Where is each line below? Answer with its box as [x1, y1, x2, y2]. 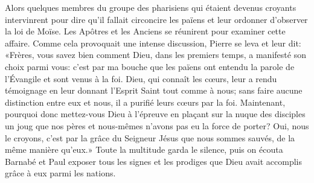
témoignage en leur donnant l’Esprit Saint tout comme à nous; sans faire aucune [5, 84, 303, 97]
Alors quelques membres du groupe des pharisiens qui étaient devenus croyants [5, 1, 296, 13]
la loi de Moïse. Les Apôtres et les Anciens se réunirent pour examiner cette [5, 25, 286, 37]
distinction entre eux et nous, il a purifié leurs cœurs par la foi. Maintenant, [5, 95, 286, 108]
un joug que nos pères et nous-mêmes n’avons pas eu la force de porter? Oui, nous [5, 119, 309, 132]
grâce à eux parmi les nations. [5, 167, 116, 179]
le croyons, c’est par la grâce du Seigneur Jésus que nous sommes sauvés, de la [5, 131, 295, 144]
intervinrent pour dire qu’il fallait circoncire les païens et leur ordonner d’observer [5, 13, 308, 25]
